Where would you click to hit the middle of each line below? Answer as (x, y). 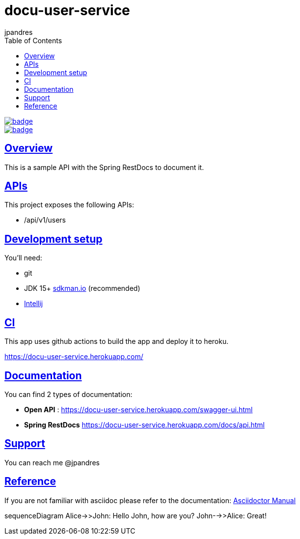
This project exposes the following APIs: (69, 205)
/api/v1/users (45, 220)
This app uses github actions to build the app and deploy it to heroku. (117, 341)
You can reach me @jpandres (52, 462)
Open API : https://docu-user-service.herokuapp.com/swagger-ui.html (138, 409)
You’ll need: (23, 258)
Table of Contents (33, 40)
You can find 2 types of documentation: (68, 394)
